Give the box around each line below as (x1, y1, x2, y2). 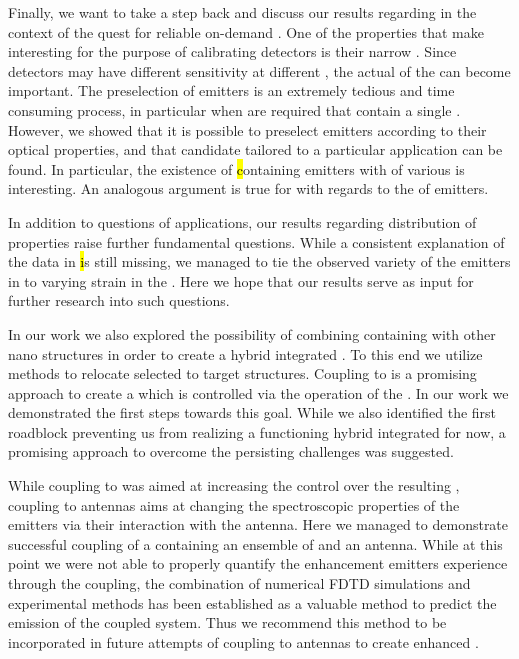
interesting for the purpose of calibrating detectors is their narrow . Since (8, 41, 457, 62)
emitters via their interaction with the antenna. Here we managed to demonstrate (8, 514, 509, 535)
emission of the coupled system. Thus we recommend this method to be (8, 612, 447, 633)
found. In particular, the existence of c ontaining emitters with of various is (8, 158, 465, 179)
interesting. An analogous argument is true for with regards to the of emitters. (8, 178, 489, 199)
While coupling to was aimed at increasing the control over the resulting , (8, 475, 460, 496)
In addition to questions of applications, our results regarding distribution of (8, 211, 477, 232)
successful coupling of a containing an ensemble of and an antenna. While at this (8, 533, 503, 554)
